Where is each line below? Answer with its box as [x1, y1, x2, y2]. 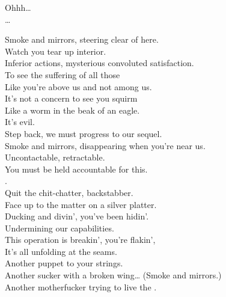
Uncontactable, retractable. [5, 151, 105, 164]
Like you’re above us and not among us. [5, 80, 152, 93]
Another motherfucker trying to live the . [5, 280, 157, 293]
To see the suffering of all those [5, 68, 120, 81]
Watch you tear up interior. [5, 44, 106, 57]
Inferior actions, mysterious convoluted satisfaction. [5, 57, 194, 69]
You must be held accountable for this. [5, 162, 148, 175]
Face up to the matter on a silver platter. [5, 198, 157, 210]
